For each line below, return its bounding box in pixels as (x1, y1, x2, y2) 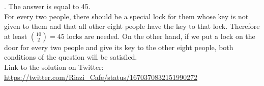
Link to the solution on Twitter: (4, 61, 104, 72)
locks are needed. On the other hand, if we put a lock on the (67, 30, 255, 41)
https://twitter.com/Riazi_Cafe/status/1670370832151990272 (4, 71, 198, 82)
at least (4, 30, 27, 41)
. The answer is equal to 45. (4, 1, 91, 11)
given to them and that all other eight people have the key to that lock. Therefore (4, 21, 260, 31)
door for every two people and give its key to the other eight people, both (4, 41, 233, 52)
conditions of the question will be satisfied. (4, 52, 137, 62)
